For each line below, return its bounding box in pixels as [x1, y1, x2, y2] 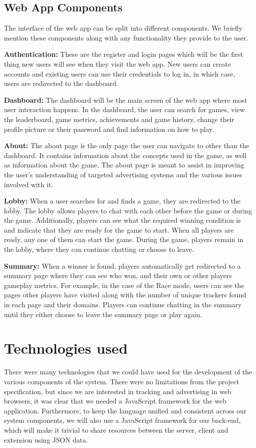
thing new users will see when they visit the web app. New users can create [4, 58, 231, 69]
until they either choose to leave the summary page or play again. [4, 309, 202, 319]
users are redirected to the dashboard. [4, 78, 119, 88]
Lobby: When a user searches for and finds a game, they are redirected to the [4, 196, 241, 206]
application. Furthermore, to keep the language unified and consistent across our [4, 405, 247, 415]
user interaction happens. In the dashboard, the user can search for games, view [4, 104, 245, 115]
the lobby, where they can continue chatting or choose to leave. [4, 244, 194, 254]
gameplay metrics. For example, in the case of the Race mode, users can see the [4, 280, 245, 290]
